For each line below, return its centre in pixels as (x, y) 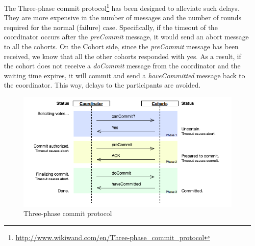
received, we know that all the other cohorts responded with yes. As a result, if (123, 56)
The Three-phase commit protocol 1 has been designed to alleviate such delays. (122, 7)
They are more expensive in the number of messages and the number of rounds (123, 17)
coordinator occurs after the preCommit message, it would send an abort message (126, 37)
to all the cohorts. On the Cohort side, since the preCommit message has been (121, 46)
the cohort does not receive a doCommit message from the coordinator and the (122, 66)
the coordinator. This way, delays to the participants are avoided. (102, 85)
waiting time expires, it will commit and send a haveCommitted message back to (125, 75)
